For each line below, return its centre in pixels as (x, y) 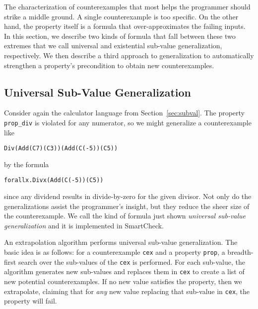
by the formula (27, 164)
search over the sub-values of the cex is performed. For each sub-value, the (131, 261)
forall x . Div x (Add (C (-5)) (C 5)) (54, 180)
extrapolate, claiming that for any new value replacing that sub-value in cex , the (127, 291)
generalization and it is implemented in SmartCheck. (84, 225)
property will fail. (31, 301)
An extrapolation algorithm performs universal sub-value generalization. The (121, 242)
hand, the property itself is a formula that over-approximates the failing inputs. (125, 26)
